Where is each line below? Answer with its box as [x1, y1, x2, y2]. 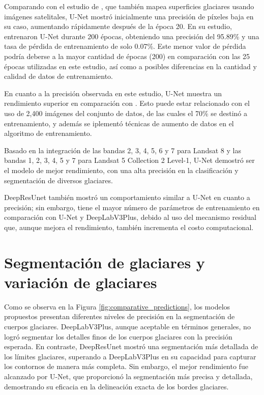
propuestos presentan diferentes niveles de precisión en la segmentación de [4, 311, 235, 322]
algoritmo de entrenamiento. [4, 128, 92, 138]
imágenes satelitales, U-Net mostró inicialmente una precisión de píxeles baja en [4, 11, 254, 21]
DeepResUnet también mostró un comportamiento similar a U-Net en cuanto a [4, 192, 250, 203]
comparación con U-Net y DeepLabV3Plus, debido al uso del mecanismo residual [4, 212, 257, 222]
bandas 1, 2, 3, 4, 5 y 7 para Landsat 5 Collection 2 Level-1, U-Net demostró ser [4, 155, 255, 165]
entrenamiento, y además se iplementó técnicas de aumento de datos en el [4, 118, 234, 128]
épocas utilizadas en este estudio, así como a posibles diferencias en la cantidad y [4, 61, 257, 71]
